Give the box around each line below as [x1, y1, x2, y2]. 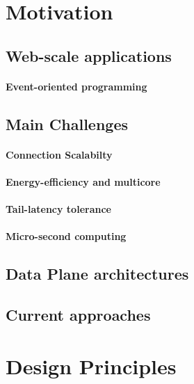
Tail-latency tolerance [6, 202, 111, 216]
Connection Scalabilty [6, 147, 113, 161]
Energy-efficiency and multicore [6, 174, 161, 189]
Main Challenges [6, 113, 129, 134]
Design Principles [6, 351, 177, 380]
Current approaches [6, 304, 151, 326]
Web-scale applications [6, 45, 172, 66]
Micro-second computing [6, 229, 127, 243]
